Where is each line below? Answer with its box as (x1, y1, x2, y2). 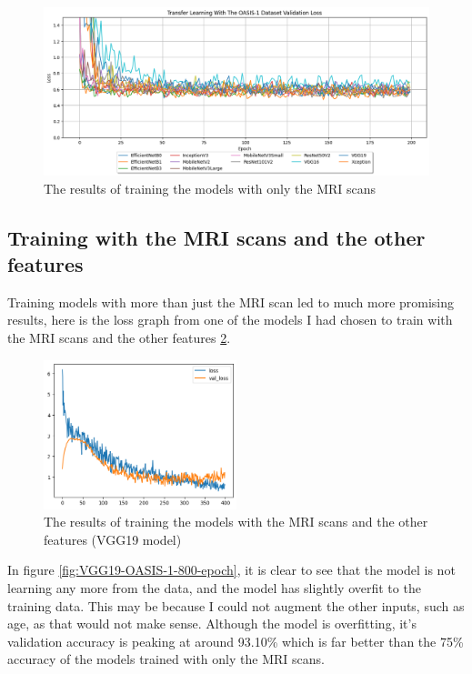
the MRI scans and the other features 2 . (7, 328, 231, 347)
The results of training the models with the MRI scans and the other (44, 512, 428, 531)
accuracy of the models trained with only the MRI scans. (7, 649, 325, 669)
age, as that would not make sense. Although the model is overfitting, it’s (7, 614, 417, 633)
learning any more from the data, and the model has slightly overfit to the (7, 578, 421, 597)
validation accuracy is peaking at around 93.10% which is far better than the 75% (7, 631, 464, 650)
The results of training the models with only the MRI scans (44, 178, 377, 197)
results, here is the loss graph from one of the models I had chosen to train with (7, 310, 453, 329)
